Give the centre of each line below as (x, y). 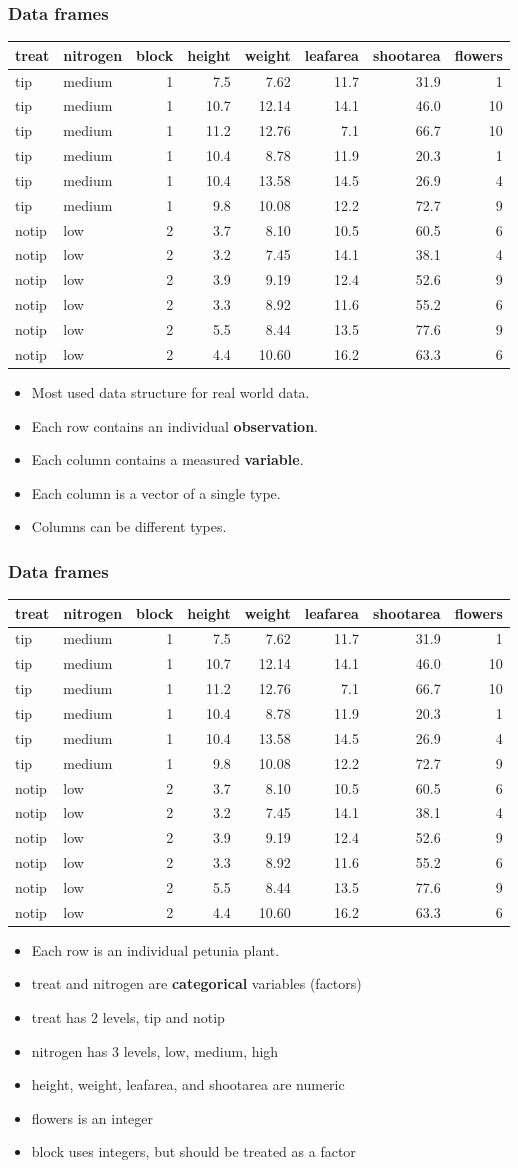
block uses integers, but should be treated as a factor (193, 1151)
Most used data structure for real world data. (170, 391)
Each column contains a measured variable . (167, 459)
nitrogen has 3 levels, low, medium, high (155, 1050)
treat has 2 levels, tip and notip (128, 1017)
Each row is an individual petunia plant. (155, 949)
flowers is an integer (92, 1117)
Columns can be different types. (129, 526)
